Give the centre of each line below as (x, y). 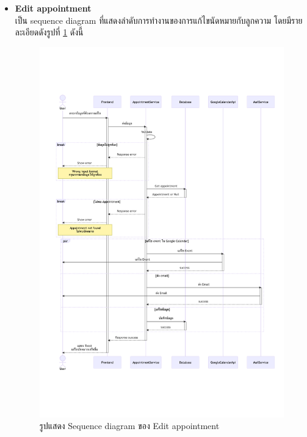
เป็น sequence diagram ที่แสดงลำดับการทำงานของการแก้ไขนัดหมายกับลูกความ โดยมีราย (159, 20)
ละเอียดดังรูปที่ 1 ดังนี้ (49, 32)
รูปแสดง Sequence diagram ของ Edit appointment (129, 426)
